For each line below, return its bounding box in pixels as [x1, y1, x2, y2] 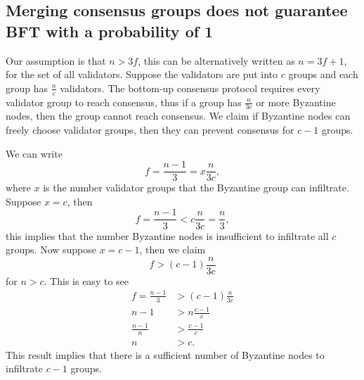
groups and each [288, 67, 358, 82]
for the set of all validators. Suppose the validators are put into [6, 67, 278, 82]
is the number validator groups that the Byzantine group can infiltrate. [43, 180, 349, 195]
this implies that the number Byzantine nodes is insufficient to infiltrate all [6, 228, 329, 243]
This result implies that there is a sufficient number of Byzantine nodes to [6, 347, 325, 362]
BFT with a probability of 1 [6, 20, 214, 42]
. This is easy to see [44, 273, 129, 288]
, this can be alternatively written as [138, 53, 295, 68]
